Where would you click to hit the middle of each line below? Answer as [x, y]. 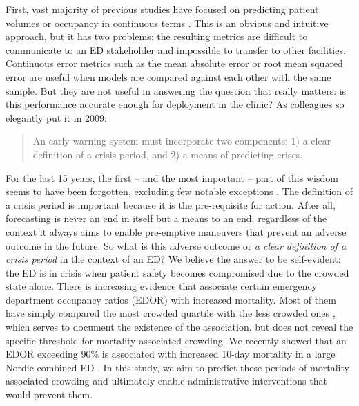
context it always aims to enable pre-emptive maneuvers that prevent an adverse [176, 231]
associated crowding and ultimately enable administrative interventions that [166, 381]
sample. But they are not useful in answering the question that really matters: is [176, 90]
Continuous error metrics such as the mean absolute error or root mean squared [174, 63]
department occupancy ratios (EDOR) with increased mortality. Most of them [171, 299]
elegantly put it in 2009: [57, 117]
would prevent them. [49, 395]
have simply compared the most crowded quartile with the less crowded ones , [171, 313]
